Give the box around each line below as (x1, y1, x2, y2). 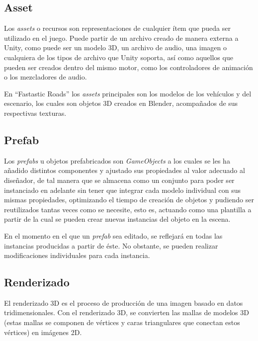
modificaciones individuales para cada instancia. (4, 250, 150, 260)
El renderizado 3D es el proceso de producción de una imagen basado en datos (4, 297, 243, 308)
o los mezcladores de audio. (4, 72, 87, 82)
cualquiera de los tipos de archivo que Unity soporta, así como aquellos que (4, 52, 233, 62)
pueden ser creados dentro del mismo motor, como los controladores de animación (4, 62, 253, 72)
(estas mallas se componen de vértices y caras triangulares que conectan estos (4, 317, 240, 328)
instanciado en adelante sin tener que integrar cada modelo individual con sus (4, 184, 241, 195)
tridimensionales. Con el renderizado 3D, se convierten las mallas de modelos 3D (4, 307, 249, 318)
